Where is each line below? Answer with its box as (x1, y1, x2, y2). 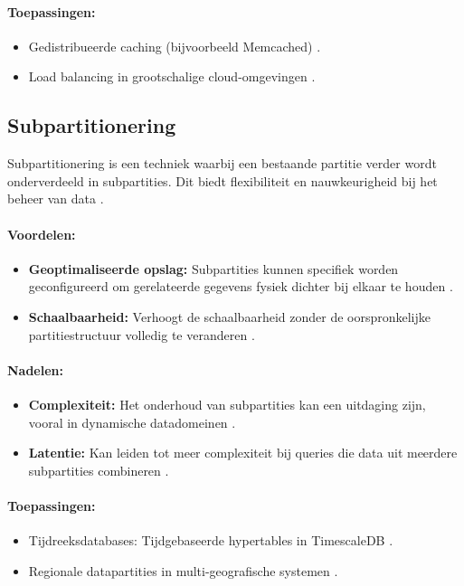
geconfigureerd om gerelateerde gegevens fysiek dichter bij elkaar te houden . (28, 277, 453, 296)
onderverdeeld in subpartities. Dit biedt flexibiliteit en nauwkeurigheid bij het (7, 171, 438, 190)
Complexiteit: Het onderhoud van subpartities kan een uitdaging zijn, (28, 394, 426, 413)
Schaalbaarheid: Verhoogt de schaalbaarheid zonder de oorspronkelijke (28, 307, 431, 326)
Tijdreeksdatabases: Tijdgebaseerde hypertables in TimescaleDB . (28, 531, 393, 550)
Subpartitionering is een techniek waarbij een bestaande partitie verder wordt (7, 154, 437, 173)
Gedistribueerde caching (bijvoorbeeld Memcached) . (28, 36, 321, 55)
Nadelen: (7, 360, 64, 379)
